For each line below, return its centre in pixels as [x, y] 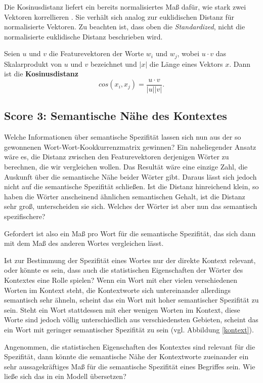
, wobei [188, 53]
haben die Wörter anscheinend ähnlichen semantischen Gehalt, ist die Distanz [125, 196]
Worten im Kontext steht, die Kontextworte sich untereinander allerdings [118, 290]
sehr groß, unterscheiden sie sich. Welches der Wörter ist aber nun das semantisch [131, 206]
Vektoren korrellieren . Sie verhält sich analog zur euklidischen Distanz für [119, 16]
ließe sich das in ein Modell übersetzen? [65, 376]
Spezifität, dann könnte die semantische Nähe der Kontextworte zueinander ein [126, 356]
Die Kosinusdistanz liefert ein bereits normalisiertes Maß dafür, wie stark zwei [125, 7]
